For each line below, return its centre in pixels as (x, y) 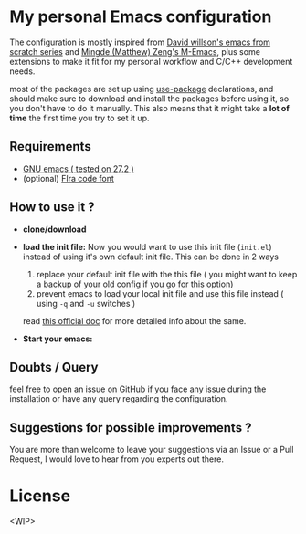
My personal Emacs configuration (141, 17)
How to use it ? (52, 207)
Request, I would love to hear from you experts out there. (116, 459)
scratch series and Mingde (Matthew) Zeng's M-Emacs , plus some (135, 51)
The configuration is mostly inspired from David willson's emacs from (140, 42)
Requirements (50, 147)
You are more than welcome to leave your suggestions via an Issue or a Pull (152, 450)
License (40, 496)
